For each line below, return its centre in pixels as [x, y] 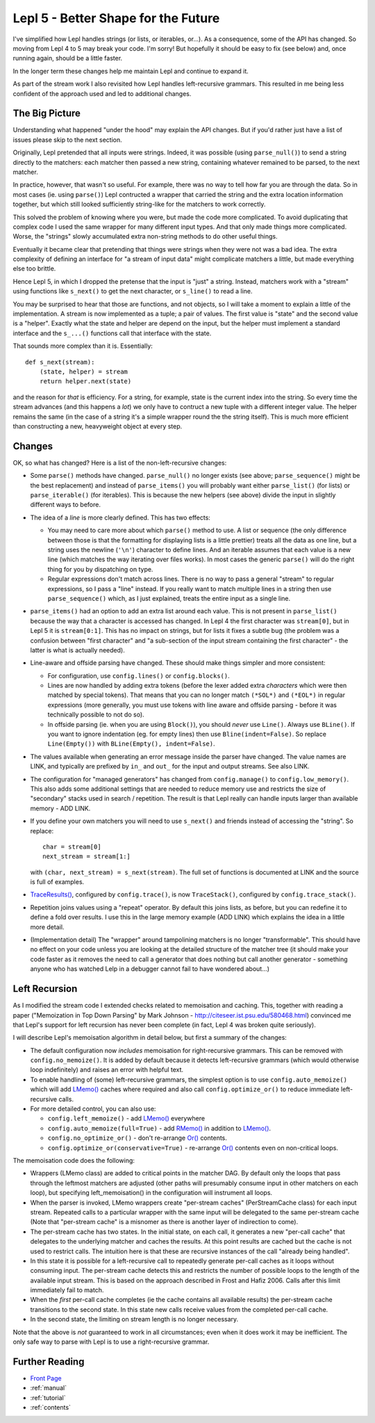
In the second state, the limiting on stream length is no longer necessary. [134, 1319]
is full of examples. [57, 882]
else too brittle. [34, 268]
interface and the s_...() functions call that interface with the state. [112, 333]
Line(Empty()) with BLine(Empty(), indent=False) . [131, 743]
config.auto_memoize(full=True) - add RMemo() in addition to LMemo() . [159, 1128]
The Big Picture [47, 114]
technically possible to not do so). [96, 715]
